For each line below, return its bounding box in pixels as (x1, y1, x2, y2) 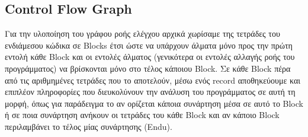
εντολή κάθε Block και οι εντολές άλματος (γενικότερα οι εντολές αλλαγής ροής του (5, 50, 295, 63)
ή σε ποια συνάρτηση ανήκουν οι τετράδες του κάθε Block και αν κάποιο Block (5, 109, 280, 121)
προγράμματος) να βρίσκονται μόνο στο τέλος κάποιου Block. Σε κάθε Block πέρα (5, 62, 291, 74)
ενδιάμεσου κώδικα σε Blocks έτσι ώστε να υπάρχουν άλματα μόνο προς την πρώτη (5, 39, 293, 51)
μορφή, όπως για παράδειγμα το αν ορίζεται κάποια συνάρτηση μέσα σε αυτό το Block (5, 97, 303, 109)
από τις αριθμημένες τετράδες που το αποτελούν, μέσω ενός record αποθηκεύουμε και (5, 74, 301, 86)
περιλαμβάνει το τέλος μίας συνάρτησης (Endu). (5, 120, 172, 132)
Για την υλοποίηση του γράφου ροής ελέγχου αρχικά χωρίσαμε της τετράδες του (5, 27, 280, 40)
